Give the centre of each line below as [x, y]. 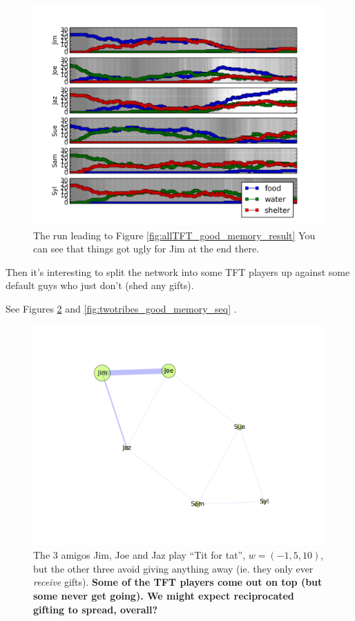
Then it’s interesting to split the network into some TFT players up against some [178, 271]
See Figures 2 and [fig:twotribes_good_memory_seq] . [121, 308]
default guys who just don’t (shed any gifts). [100, 285]
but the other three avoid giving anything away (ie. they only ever [173, 568]
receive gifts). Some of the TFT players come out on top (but [178, 582]
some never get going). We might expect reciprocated [164, 595]
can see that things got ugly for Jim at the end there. [146, 249]
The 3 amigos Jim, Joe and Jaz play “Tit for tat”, [140, 555]
